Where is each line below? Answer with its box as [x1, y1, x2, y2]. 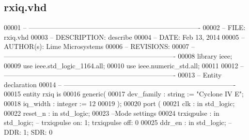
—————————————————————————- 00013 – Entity [4, 70, 222, 80]
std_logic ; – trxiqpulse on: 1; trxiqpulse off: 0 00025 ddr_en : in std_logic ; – [4, 117, 232, 127]
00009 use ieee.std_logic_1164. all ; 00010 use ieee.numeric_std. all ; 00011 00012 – [4, 60, 244, 70]
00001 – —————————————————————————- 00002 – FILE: [4, 22, 246, 32]
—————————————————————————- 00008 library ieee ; [4, 50, 233, 61]
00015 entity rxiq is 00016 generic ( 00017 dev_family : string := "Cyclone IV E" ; [4, 89, 244, 99]
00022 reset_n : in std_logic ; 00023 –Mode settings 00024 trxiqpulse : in [4, 108, 219, 118]
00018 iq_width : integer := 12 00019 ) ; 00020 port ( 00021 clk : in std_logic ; [4, 98, 235, 108]
